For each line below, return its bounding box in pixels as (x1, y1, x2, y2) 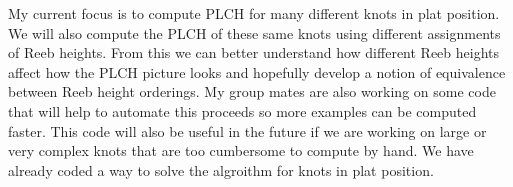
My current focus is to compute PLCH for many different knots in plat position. (8, 3, 500, 23)
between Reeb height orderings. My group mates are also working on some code (8, 81, 496, 102)
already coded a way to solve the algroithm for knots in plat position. (8, 159, 434, 180)
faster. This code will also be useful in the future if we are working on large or (8, 120, 487, 141)
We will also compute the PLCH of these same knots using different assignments (8, 22, 501, 43)
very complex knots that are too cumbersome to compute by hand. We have (8, 140, 474, 161)
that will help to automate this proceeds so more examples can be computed (8, 100, 477, 121)
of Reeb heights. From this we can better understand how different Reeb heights (8, 42, 500, 63)
